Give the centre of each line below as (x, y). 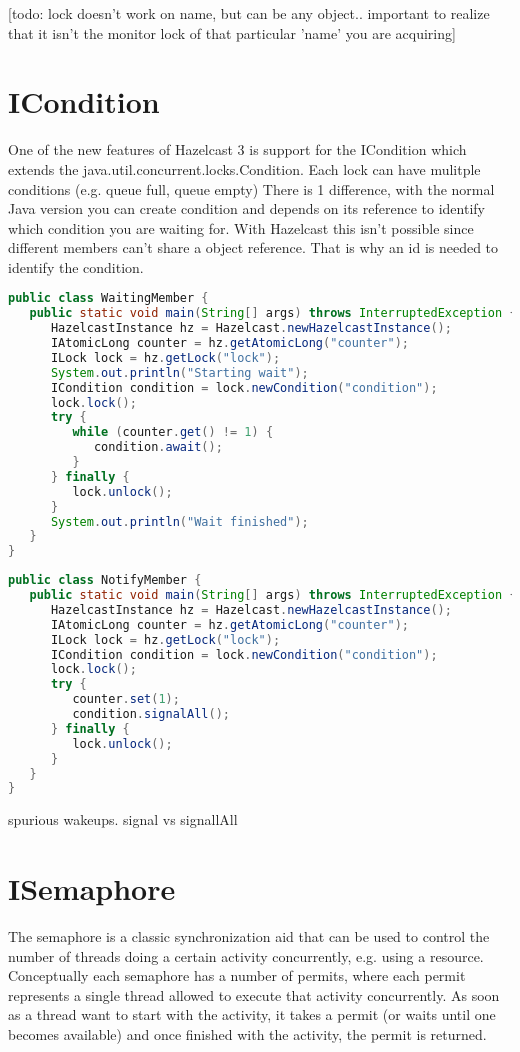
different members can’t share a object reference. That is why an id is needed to (253, 247)
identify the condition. (76, 266)
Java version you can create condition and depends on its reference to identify (246, 208)
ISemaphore (92, 888)
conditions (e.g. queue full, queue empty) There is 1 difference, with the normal (251, 188)
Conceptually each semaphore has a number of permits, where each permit (237, 975)
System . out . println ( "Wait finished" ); (179, 521)
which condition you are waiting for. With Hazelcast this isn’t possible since (241, 227)
